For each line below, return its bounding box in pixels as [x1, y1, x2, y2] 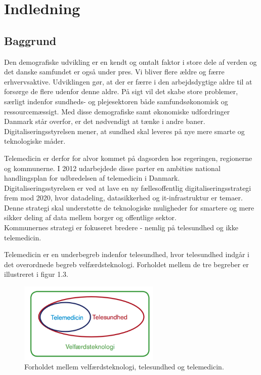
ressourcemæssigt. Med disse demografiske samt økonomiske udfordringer [4, 106, 230, 116]
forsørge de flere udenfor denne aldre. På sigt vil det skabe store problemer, [4, 86, 238, 97]
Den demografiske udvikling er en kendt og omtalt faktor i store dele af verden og [4, 56, 257, 67]
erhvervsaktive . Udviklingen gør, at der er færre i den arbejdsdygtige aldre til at [4, 76, 252, 87]
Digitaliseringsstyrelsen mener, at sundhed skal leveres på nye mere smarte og [4, 126, 245, 136]
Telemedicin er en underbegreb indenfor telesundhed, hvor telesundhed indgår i [4, 249, 249, 260]
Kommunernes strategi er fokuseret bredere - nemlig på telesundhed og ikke [4, 222, 238, 233]
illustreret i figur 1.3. [4, 269, 68, 279]
